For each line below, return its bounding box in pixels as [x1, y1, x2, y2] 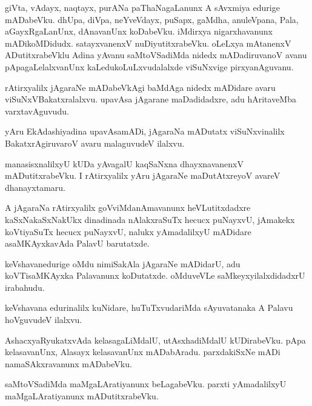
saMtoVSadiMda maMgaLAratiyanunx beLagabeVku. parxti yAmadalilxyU [5, 378, 287, 390]
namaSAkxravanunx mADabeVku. [5, 357, 132, 370]
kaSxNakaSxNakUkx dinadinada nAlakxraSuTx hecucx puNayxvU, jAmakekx [5, 213, 295, 225]
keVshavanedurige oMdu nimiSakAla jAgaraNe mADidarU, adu [5, 257, 241, 270]
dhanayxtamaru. [5, 181, 66, 193]
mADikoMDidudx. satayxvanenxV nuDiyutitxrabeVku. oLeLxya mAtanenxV [5, 36, 291, 49]
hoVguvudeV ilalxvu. [5, 313, 82, 326]
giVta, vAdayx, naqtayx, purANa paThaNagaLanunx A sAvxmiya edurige [5, 1, 280, 13]
